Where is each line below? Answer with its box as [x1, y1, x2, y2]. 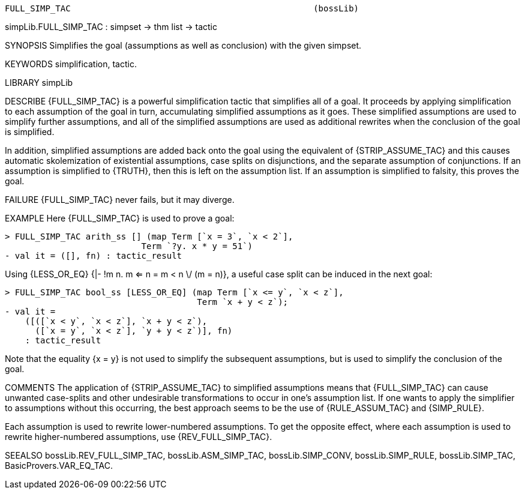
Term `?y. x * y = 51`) [141, 241, 253, 251]
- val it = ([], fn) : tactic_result [5, 251, 182, 261]
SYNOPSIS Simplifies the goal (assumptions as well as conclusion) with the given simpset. [5, 40, 362, 50]
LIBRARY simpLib [5, 77, 73, 88]
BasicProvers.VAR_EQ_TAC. [5, 460, 113, 471]
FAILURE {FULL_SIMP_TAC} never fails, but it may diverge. [5, 194, 235, 205]
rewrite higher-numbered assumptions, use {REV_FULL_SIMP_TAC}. [5, 432, 272, 442]
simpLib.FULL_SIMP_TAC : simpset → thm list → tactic [5, 22, 218, 32]
